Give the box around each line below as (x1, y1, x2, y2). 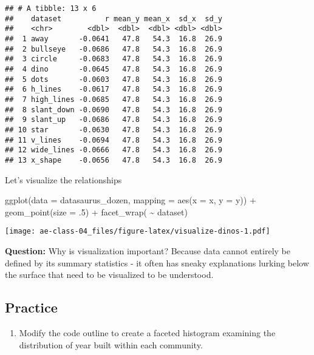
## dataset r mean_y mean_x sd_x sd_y (5, 14, 222, 23)
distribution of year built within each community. (19, 338, 203, 351)
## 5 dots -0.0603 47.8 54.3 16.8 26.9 (5, 75, 222, 84)
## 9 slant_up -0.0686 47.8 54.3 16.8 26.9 (5, 115, 222, 124)
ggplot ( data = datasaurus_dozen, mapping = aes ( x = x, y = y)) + (5, 194, 256, 206)
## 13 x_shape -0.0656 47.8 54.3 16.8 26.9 (5, 155, 222, 164)
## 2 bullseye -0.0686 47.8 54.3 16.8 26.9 (5, 44, 222, 53)
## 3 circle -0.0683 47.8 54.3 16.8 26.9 (5, 55, 222, 64)
